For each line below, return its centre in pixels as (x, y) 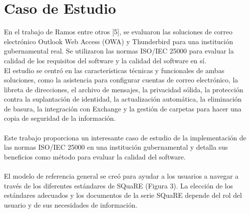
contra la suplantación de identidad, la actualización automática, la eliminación (123, 99)
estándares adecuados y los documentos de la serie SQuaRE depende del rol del (123, 195)
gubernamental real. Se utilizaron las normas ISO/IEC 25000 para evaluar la (119, 51)
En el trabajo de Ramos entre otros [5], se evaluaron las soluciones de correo (118, 32)
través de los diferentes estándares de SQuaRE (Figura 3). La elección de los (119, 185)
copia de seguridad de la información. (60, 118)
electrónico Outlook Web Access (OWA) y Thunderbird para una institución (119, 41)
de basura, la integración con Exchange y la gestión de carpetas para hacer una (123, 108)
